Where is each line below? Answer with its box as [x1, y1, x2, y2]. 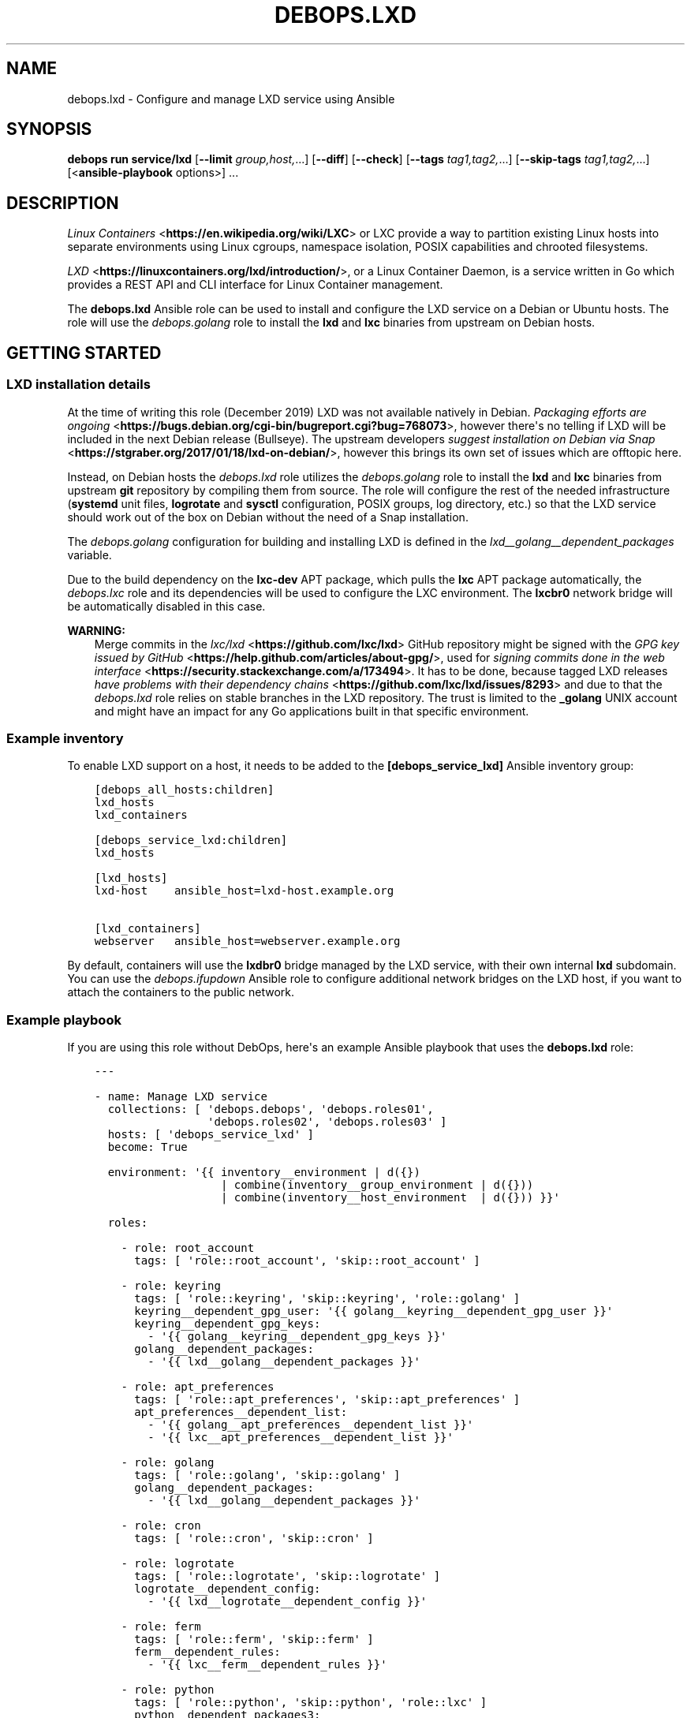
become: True [107, 1141, 188, 1153]
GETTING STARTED [6, 342, 162, 363]
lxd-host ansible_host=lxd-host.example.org [94, 884, 394, 898]
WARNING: [67, 623, 126, 637]
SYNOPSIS [6, 119, 92, 140]
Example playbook [6, 1011, 121, 1028]
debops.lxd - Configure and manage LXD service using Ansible [67, 92, 395, 106]
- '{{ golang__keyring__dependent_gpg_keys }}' [148, 1330, 447, 1343]
